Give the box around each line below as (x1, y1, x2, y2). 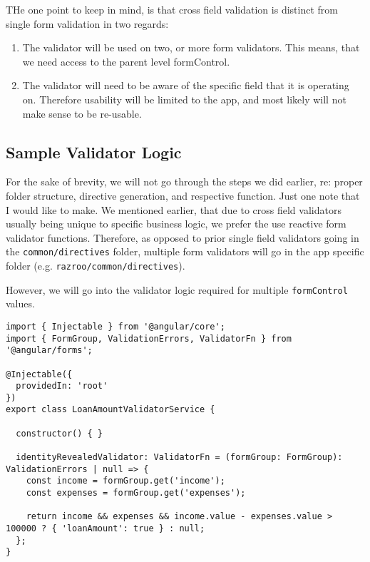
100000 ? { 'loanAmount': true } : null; (6, 523, 205, 534)
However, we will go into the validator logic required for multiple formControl (6, 282, 348, 297)
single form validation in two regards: (6, 16, 169, 31)
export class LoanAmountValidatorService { (6, 404, 215, 415)
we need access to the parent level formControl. (22, 53, 230, 68)
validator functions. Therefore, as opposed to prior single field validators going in (6, 230, 359, 245)
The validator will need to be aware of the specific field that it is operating (22, 78, 349, 93)
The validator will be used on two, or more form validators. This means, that (22, 40, 360, 55)
